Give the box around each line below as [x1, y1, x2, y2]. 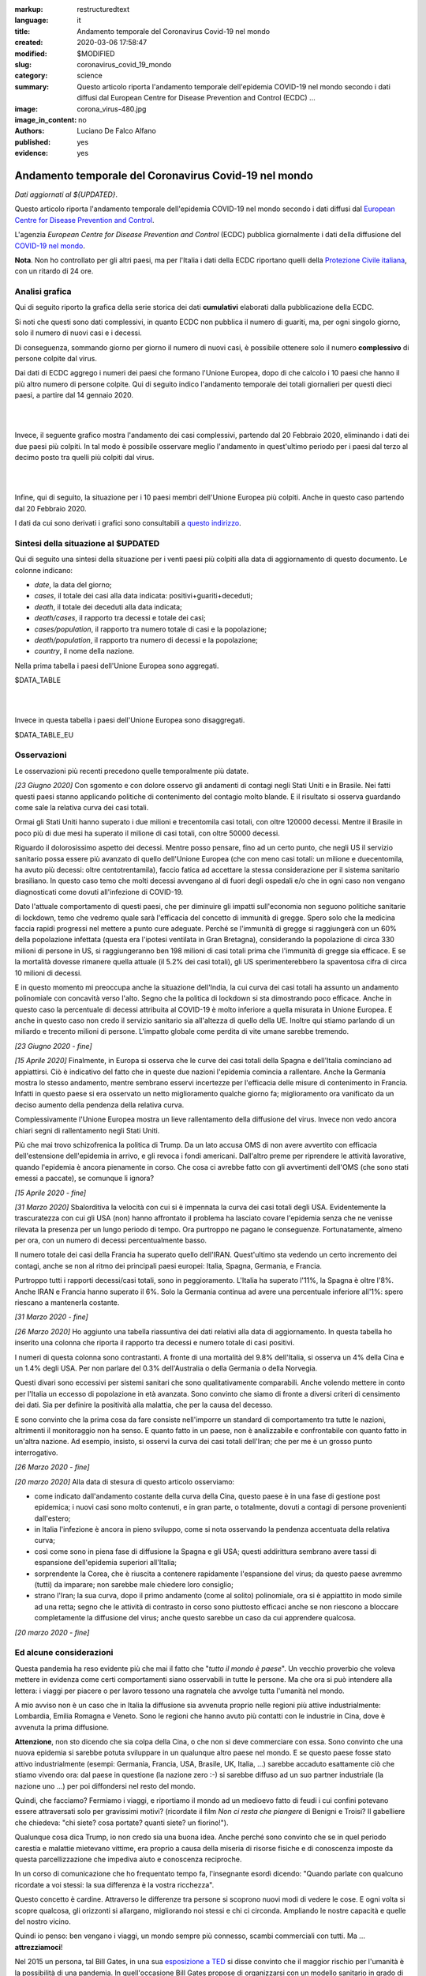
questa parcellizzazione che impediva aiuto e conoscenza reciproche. [14, 1854, 242, 1864]
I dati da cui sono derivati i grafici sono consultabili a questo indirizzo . [14, 519, 242, 528]
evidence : [14, 149, 49, 158]
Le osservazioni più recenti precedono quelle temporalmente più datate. [14, 766, 249, 775]
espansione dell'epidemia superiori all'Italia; [34, 1558, 177, 1567]
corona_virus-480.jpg [77, 104, 147, 114]
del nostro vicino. [14, 1917, 71, 1926]
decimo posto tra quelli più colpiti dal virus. [14, 453, 155, 462]
